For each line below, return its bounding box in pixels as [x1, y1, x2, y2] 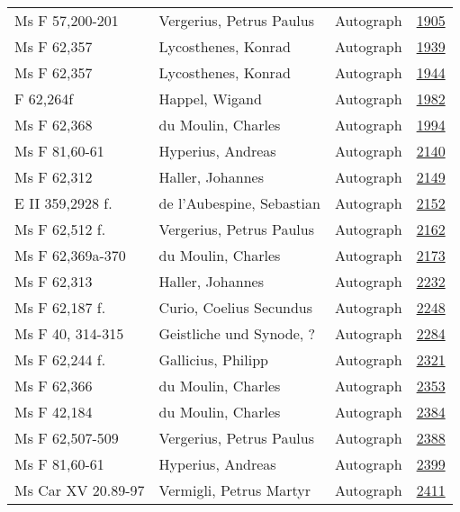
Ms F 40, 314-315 [14, 323, 124, 344]
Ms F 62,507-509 [14, 427, 119, 448]
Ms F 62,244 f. [14, 349, 106, 370]
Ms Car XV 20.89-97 [14, 480, 145, 500]
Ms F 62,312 [14, 166, 93, 187]
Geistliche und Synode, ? [158, 323, 316, 344]
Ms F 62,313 [14, 271, 93, 292]
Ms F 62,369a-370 [14, 245, 126, 265]
